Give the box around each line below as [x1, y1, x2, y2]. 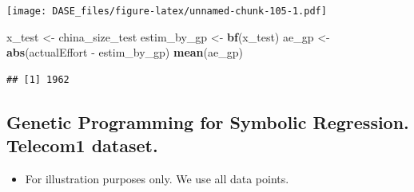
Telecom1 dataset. [6, 133, 158, 158]
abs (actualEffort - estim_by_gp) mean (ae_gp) [6, 44, 243, 61]
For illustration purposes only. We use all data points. [25, 170, 289, 187]
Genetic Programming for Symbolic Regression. [6, 109, 409, 134]
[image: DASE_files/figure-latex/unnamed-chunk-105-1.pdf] [6, 6, 327, 17]
